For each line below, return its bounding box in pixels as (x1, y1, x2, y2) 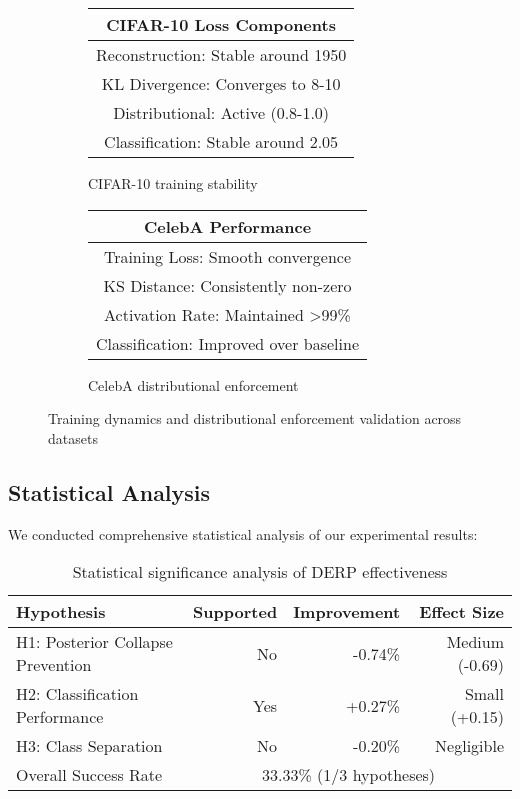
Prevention (16, 653, 92, 677)
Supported (193, 600, 278, 624)
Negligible (435, 734, 504, 758)
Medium (446, 630, 504, 654)
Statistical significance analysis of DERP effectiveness (72, 560, 448, 584)
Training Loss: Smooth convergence (103, 244, 352, 268)
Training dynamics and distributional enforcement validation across (48, 408, 462, 429)
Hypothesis (16, 600, 106, 624)
